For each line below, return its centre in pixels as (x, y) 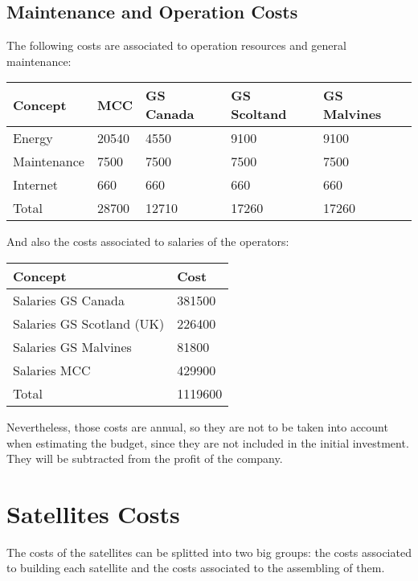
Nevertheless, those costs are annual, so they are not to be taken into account (197, 426)
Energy (33, 138)
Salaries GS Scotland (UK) (89, 323)
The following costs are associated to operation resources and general (176, 45)
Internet (36, 185)
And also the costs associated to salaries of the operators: (148, 241)
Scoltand (259, 114)
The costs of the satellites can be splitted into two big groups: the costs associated (209, 552)
